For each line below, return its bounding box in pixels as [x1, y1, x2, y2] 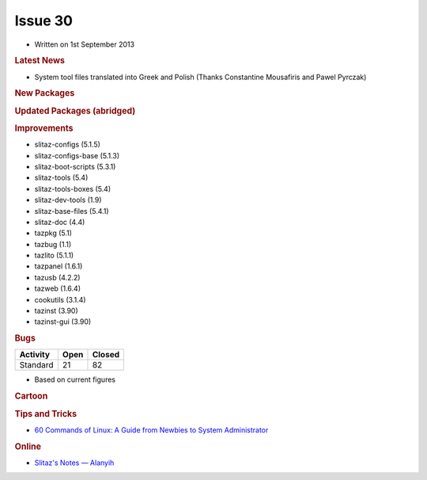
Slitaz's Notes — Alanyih [34, 458, 115, 467]
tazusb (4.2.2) [34, 272, 81, 282]
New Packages [14, 88, 75, 99]
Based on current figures [34, 375, 116, 384]
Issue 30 [14, 12, 73, 29]
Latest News [14, 55, 65, 67]
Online [14, 440, 41, 451]
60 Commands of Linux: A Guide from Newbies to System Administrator [34, 425, 269, 435]
